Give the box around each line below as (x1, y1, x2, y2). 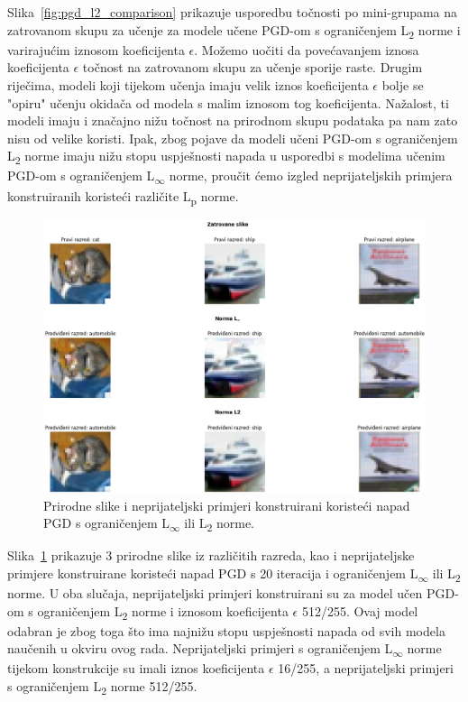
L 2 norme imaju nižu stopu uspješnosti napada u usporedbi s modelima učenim (7, 146, 445, 168)
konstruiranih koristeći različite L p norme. (7, 186, 239, 208)
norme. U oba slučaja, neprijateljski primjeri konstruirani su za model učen (7, 583, 423, 602)
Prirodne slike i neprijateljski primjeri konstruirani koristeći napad (43, 495, 410, 514)
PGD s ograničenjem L (43, 513, 170, 532)
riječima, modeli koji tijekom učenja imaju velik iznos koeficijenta (7, 75, 369, 94)
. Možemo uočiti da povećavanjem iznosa (194, 40, 419, 59)
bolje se (381, 75, 424, 94)
